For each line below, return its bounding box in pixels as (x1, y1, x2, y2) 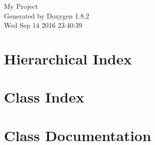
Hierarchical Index (4, 48, 132, 68)
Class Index (4, 87, 84, 107)
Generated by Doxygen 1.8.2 (4, 10, 89, 21)
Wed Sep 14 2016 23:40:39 (4, 20, 82, 30)
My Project (4, 1, 38, 11)
